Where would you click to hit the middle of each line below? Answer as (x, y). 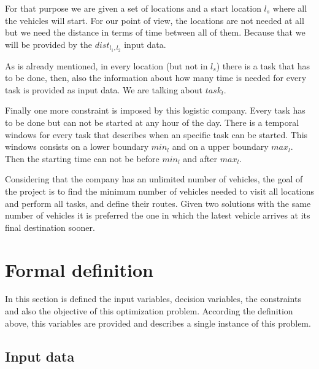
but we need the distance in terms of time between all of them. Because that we (155, 32)
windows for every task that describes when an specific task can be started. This (156, 134)
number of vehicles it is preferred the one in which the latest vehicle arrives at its (158, 215)
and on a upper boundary (220, 146)
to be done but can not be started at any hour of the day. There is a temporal (152, 122)
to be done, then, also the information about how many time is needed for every (156, 78)
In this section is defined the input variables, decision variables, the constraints (153, 299)
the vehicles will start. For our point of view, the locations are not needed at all (155, 20)
